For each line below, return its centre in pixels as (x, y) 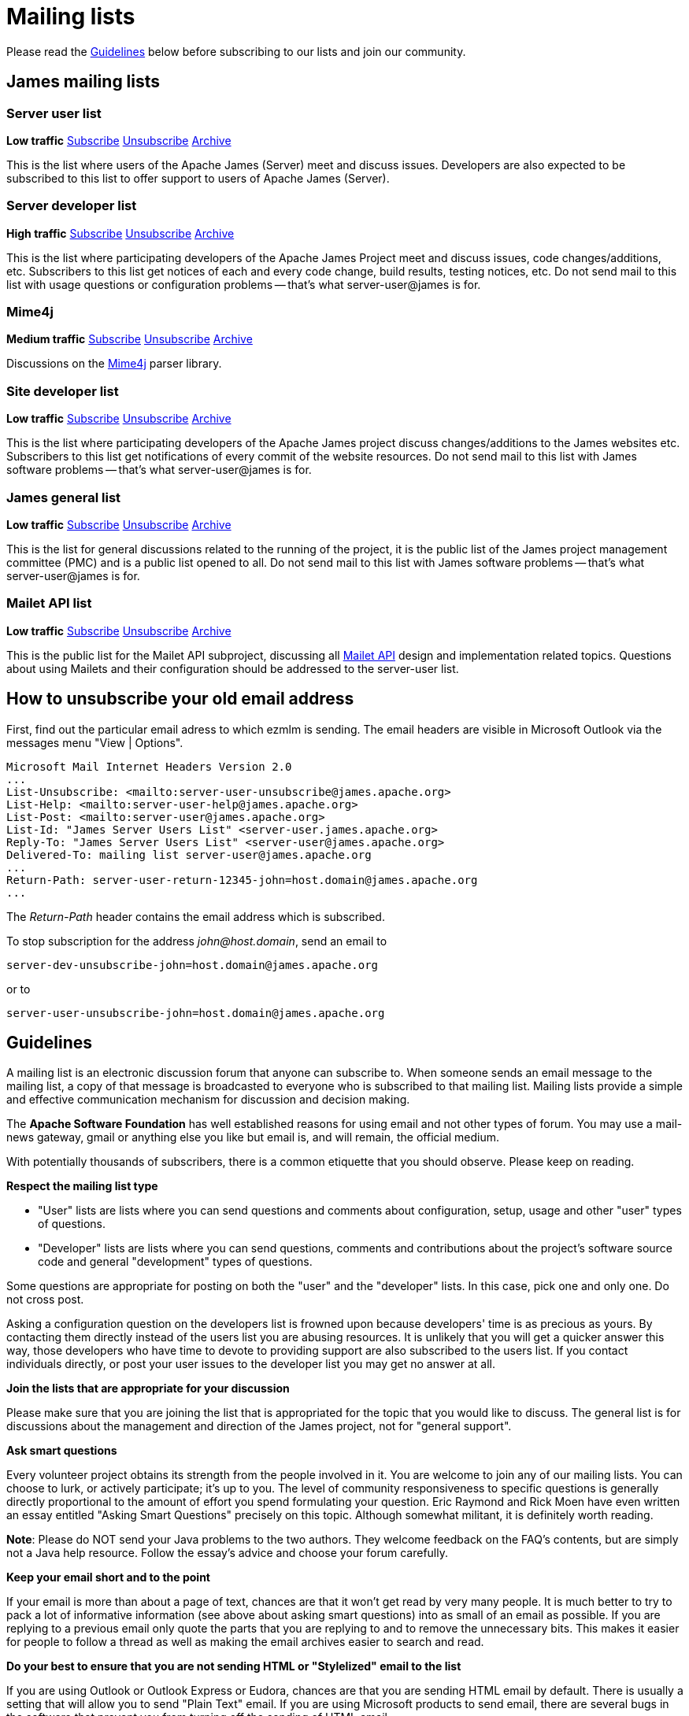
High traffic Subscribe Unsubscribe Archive (120, 233)
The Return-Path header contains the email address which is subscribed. (196, 916)
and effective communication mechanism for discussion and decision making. (208, 1100)
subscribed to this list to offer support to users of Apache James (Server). (198, 178)
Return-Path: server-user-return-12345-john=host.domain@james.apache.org (242, 880)
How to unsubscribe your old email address (180, 699)
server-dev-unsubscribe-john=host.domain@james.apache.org (193, 965)
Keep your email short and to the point (108, 1577)
